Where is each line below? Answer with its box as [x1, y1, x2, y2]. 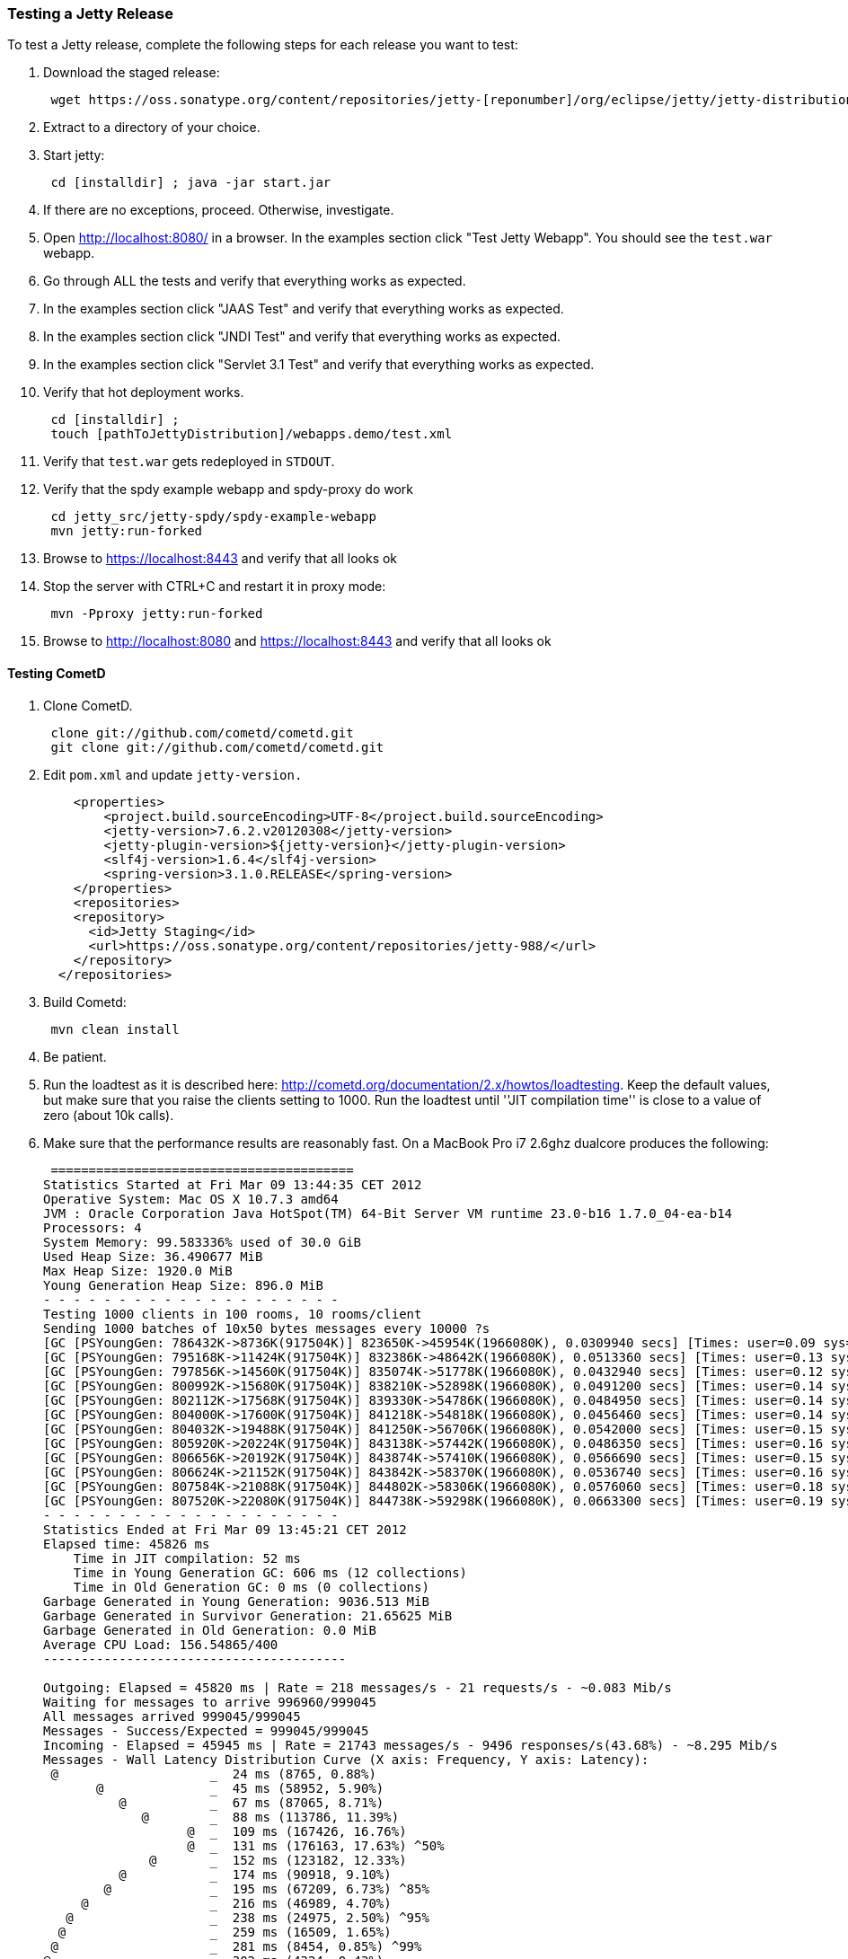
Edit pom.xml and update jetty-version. [43, 766, 303, 782]
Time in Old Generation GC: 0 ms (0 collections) [73, 1579, 429, 1594]
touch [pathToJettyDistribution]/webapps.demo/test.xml [50, 427, 453, 442]
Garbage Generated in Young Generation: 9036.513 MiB [43, 1593, 429, 1609]
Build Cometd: [43, 993, 127, 1010]
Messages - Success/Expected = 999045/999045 [43, 1723, 369, 1738]
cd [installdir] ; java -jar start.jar [50, 175, 331, 190]
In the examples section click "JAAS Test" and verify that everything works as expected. [43, 301, 564, 317]
